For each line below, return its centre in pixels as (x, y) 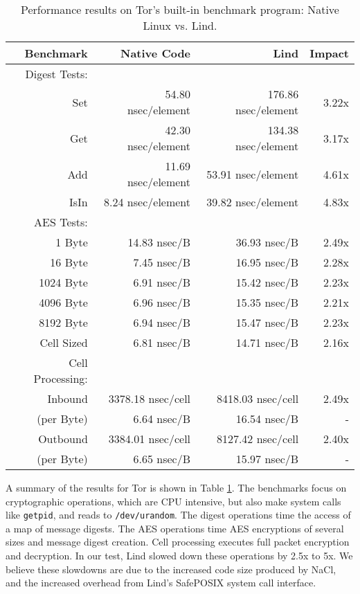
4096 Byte (63, 302)
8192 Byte (63, 322)
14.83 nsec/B (159, 242)
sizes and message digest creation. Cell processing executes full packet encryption (178, 542)
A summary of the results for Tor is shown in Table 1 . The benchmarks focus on (176, 487)
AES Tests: (61, 222)
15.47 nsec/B (267, 322)
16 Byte (69, 262)
